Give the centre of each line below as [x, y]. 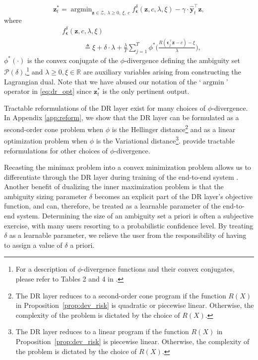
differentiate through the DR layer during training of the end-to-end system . [121, 177]
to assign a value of [33, 245]
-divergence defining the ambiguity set [182, 60]
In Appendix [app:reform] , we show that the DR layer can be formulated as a [122, 117]
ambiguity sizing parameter [45, 196]
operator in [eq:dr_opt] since [48, 91]
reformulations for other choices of [56, 150]
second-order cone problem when [54, 129]
